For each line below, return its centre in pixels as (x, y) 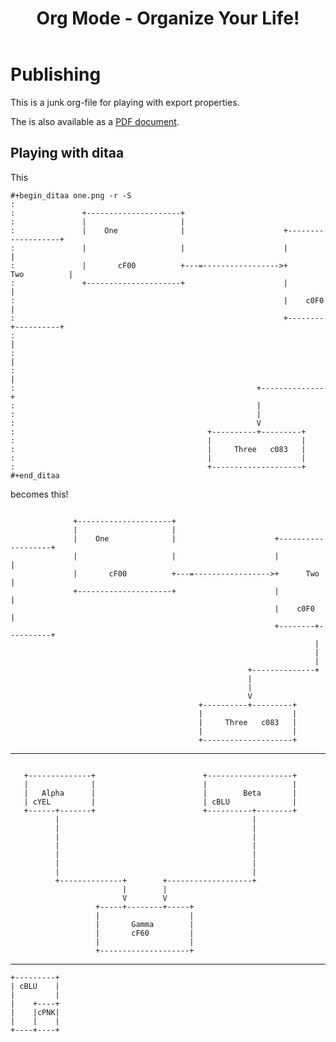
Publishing (56, 74)
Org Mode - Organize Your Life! (168, 18)
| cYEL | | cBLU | (160, 802)
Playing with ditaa (67, 153)
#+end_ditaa (35, 475)
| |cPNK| (35, 1012)
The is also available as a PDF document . (95, 121)
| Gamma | (145, 924)
